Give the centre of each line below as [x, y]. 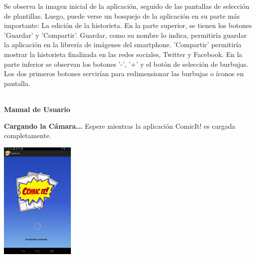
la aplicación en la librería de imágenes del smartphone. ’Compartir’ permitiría [123, 44]
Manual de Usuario [37, 109]
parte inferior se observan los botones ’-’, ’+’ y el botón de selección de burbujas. [126, 64]
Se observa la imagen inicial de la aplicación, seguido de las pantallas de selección [127, 6]
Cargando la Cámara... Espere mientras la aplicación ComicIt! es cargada [120, 126]
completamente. [28, 135]
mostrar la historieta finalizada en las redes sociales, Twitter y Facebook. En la [123, 54]
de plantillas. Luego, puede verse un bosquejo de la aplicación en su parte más [122, 15]
